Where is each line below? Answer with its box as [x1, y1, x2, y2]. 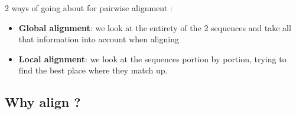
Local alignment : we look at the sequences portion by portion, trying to [18, 52, 287, 65]
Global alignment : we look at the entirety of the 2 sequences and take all [18, 21, 291, 33]
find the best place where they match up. [18, 64, 168, 76]
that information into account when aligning [18, 33, 179, 45]
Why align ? [5, 93, 81, 111]
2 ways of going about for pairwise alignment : [5, 2, 173, 14]
